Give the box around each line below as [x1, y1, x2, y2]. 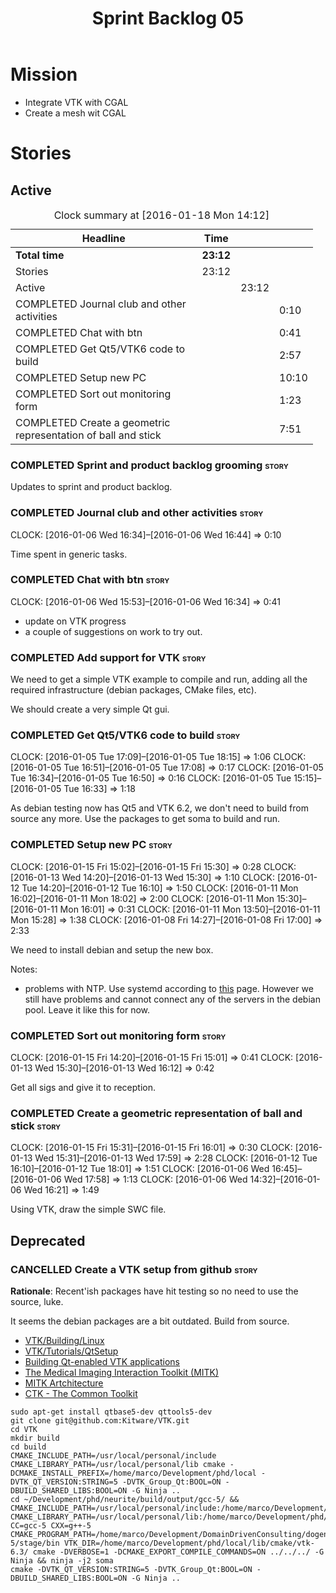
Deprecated [10, 1232, 86, 1249]
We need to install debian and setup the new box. [10, 943, 214, 956]
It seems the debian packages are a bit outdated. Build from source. [10, 1315, 290, 1327]
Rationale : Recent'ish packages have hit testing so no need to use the [10, 1285, 299, 1297]
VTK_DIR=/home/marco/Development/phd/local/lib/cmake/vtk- [63, 1538, 315, 1548]
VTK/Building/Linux [24, 1335, 105, 1346]
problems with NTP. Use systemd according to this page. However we [24, 982, 314, 994]
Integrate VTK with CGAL [24, 96, 129, 108]
